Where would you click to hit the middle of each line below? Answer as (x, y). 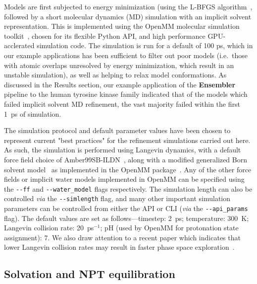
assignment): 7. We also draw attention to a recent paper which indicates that (122, 237)
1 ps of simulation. (33, 113)
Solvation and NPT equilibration (90, 274)
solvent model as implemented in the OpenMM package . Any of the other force (128, 169)
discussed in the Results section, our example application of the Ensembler (120, 84)
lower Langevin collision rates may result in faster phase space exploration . (119, 247)
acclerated (19, 45)
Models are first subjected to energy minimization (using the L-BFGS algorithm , (128, 6)
